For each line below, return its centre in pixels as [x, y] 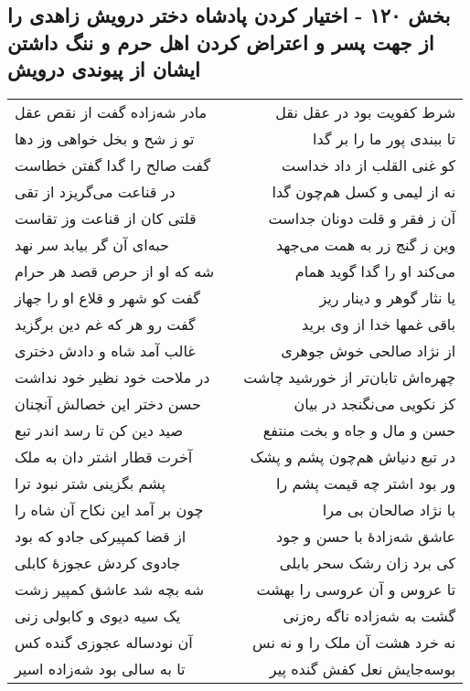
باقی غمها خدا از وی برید [379, 324]
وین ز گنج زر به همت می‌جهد [366, 244]
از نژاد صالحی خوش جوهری [369, 350]
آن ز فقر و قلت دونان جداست [362, 218]
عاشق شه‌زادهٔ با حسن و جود [366, 536]
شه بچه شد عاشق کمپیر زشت [110, 589]
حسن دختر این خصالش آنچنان [108, 403]
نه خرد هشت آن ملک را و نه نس [354, 642]
